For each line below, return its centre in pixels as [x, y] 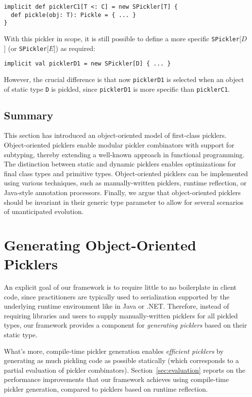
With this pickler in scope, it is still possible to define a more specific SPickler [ [123, 38]
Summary [29, 115]
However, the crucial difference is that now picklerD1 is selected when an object [124, 79]
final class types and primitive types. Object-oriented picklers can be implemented [126, 173]
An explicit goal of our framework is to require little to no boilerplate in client [120, 287]
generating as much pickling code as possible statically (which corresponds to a [122, 360]
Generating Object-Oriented [100, 244]
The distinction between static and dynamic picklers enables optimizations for [120, 164]
